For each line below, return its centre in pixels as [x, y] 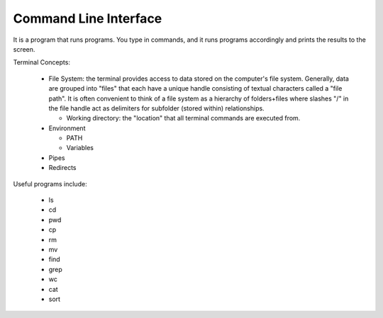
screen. [24, 49]
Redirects [62, 168]
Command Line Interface [88, 18]
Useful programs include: [50, 183]
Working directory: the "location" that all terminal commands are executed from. [183, 118]
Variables [80, 148]
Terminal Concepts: [42, 62]
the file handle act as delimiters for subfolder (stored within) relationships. [157, 108]
